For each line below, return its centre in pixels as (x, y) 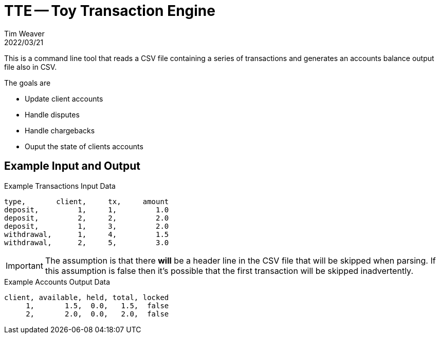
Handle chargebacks (60, 130)
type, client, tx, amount (87, 201)
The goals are (27, 83)
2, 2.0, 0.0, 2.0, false (97, 314)
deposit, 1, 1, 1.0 (87, 210)
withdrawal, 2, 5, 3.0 (87, 242)
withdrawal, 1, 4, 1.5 (87, 234)
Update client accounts (64, 98)
